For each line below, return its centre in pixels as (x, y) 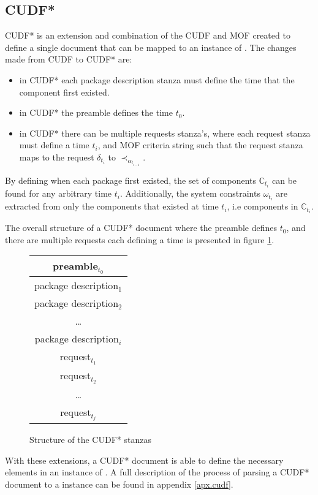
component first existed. (64, 92)
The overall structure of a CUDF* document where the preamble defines (141, 228)
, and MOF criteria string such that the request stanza (200, 145)
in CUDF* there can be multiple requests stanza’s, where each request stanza (165, 133)
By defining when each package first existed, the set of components (131, 180)
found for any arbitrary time (59, 193)
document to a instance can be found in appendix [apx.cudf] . (119, 484)
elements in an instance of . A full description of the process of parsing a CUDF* (157, 472)
